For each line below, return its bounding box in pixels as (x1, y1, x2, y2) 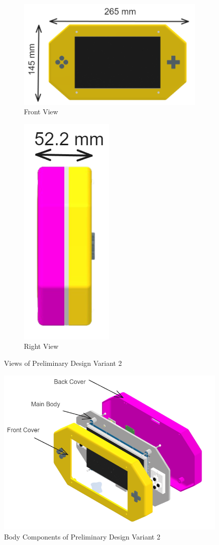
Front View (24, 106, 58, 117)
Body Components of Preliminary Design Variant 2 (4, 531, 160, 542)
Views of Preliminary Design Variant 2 (4, 357, 122, 368)
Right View (24, 341, 59, 351)
